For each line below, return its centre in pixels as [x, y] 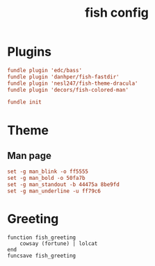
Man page [30, 155]
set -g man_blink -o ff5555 [48, 172]
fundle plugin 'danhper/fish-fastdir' [63, 77]
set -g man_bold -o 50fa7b [46, 178]
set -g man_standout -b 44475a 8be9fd [63, 185]
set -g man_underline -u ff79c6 [54, 191]
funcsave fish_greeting [42, 256]
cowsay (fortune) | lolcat [59, 243]
